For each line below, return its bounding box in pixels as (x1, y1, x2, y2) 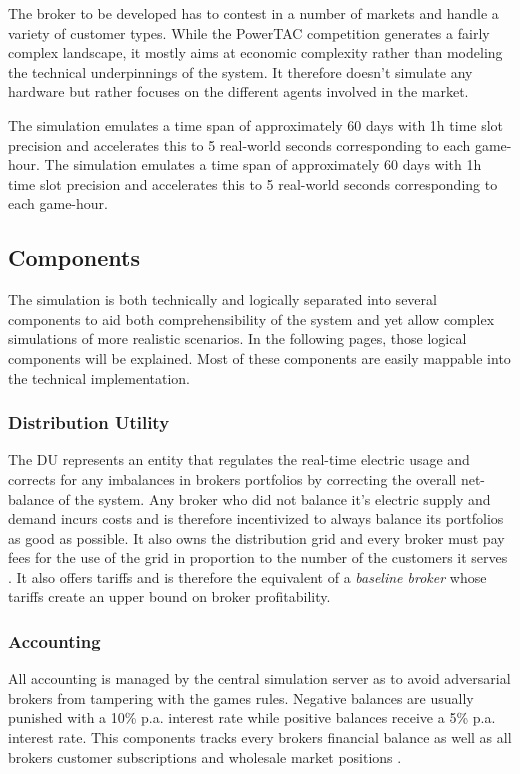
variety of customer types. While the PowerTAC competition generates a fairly (8, 22, 490, 43)
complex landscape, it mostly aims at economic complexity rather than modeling (8, 42, 503, 63)
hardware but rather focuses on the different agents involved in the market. (8, 81, 469, 102)
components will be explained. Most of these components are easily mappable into (8, 347, 511, 368)
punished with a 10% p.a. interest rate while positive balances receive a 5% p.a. (8, 707, 496, 728)
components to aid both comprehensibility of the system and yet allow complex (8, 308, 495, 329)
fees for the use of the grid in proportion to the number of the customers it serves (8, 547, 508, 568)
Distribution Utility (8, 410, 170, 435)
